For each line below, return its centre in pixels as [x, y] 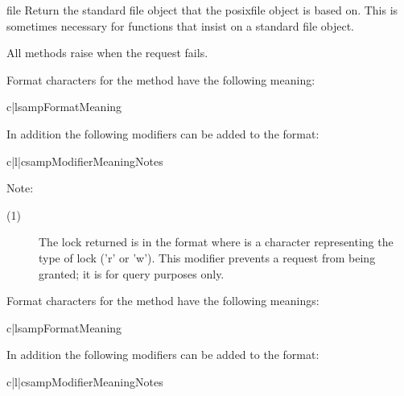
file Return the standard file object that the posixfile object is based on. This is [202, 10]
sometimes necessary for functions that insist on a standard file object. [180, 25]
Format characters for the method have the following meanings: [163, 301]
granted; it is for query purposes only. [132, 273]
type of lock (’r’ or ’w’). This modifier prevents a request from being [207, 257]
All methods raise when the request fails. [107, 53]
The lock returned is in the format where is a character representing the [216, 242]
